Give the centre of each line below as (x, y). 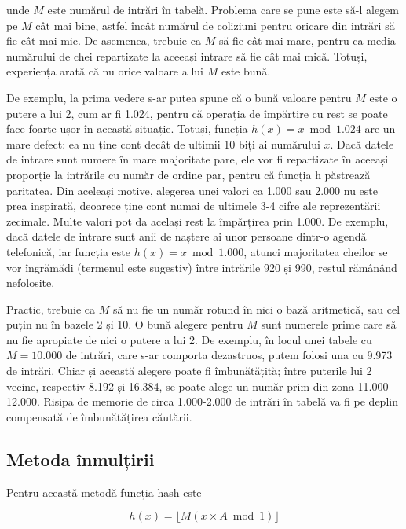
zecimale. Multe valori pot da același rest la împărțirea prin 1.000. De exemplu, (198, 220)
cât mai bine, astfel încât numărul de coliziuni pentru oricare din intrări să (215, 25)
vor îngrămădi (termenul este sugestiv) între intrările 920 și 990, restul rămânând (202, 267)
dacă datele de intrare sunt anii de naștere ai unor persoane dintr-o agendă (187, 236)
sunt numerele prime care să (329, 324)
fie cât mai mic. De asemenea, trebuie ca (104, 40)
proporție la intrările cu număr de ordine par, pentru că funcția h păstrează (188, 174)
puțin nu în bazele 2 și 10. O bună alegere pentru (125, 324)
